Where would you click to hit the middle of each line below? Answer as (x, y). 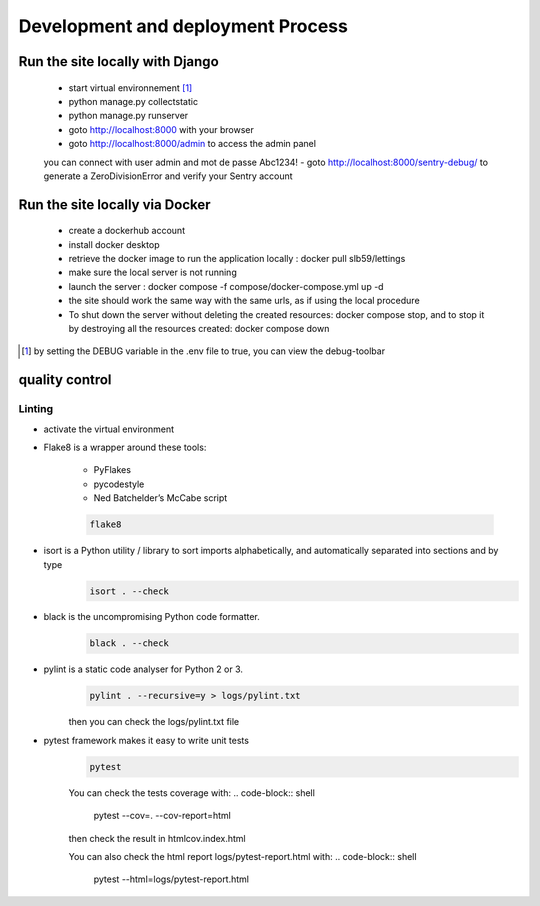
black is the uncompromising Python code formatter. (151, 617)
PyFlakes (112, 470)
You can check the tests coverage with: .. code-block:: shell (191, 792)
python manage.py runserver (128, 116)
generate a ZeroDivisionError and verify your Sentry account (168, 176)
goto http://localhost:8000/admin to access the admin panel (192, 144)
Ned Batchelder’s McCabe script (160, 498)
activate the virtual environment (109, 429)
